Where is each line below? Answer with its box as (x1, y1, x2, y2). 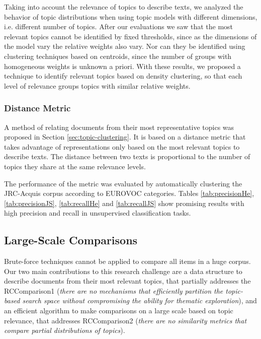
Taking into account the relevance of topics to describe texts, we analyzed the (4, 2, 243, 12)
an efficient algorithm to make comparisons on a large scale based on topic (4, 305, 233, 316)
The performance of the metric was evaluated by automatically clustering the (4, 178, 242, 188)
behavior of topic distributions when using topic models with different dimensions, (4, 11, 257, 22)
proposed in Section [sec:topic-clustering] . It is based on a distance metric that (4, 131, 246, 142)
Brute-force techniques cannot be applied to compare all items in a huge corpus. (4, 256, 251, 266)
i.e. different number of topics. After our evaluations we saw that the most (4, 21, 233, 32)
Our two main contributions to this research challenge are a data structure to (4, 265, 242, 276)
